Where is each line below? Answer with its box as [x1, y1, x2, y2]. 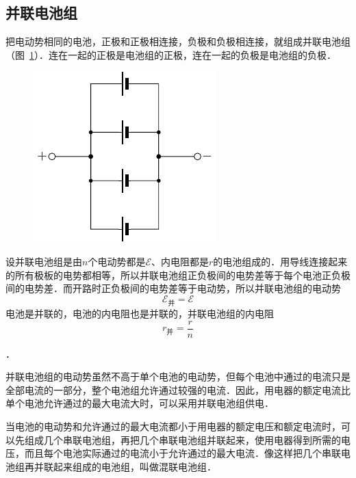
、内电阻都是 [151, 254, 209, 268]
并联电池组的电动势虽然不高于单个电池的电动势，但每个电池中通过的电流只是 [5, 369, 351, 384]
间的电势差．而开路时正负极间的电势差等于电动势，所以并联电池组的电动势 [5, 281, 341, 295]
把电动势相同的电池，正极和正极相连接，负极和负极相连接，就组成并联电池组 [5, 34, 351, 49]
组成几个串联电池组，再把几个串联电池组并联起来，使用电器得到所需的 [24, 432, 341, 447]
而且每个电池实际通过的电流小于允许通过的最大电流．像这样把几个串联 [24, 446, 341, 460]
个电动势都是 [88, 254, 146, 268]
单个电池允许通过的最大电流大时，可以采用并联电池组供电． [5, 396, 274, 410]
